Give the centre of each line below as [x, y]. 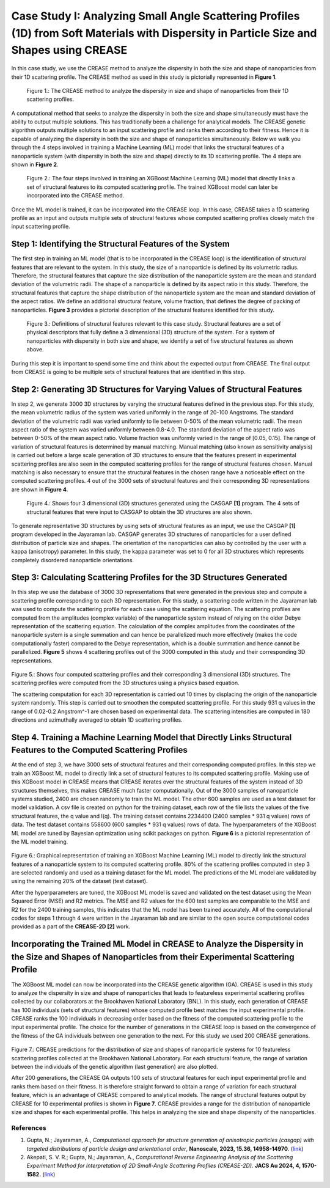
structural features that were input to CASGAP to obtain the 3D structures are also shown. [139, 512]
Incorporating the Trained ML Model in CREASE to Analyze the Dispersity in [157, 944]
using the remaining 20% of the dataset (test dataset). [79, 881]
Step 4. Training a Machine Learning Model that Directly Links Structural [152, 737]
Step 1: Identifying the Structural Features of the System [121, 244]
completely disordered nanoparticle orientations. [73, 560]
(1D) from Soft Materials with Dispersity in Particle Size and [164, 33]
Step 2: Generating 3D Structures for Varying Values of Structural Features [157, 389]
